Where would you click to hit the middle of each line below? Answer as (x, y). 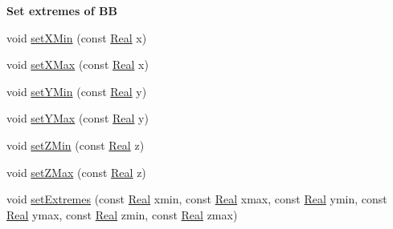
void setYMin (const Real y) (77, 91)
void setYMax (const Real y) (78, 118)
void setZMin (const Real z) (76, 145)
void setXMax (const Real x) (78, 64)
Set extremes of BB (62, 10)
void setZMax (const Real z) (76, 172)
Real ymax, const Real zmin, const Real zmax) (122, 214)
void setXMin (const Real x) (77, 37)
